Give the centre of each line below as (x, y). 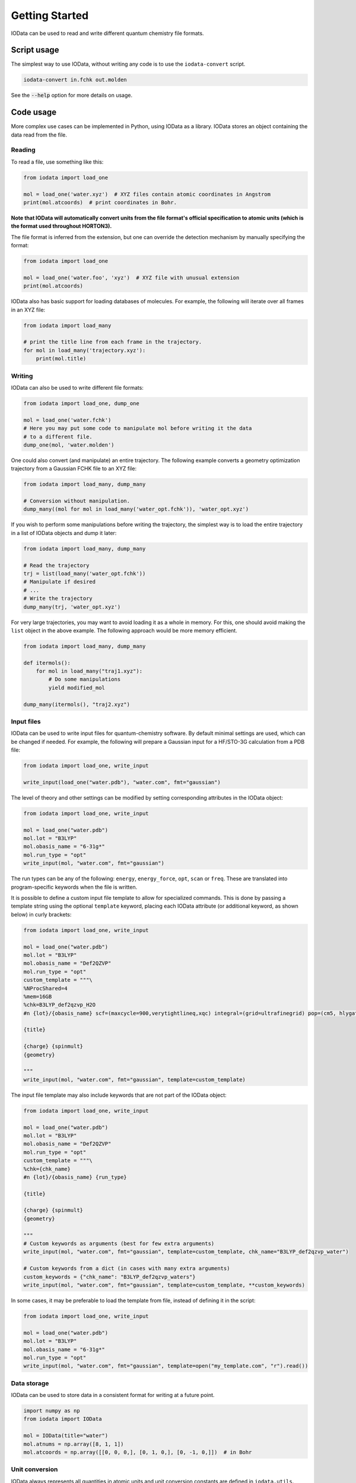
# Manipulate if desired (60, 582)
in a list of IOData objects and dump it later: (64, 533)
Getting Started (50, 15)
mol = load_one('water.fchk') (67, 420)
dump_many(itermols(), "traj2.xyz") (77, 704)
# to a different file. (58, 437)
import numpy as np (52, 1411)
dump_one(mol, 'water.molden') (69, 445)
